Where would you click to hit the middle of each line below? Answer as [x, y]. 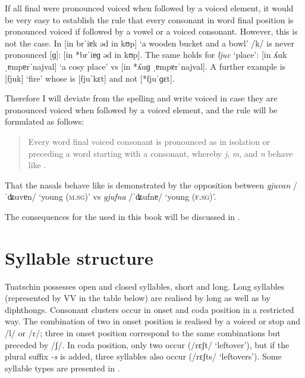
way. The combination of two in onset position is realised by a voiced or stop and [153, 321]
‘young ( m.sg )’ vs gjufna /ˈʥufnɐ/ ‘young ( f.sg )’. [128, 196]
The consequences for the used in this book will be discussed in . [122, 216]
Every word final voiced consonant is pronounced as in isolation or [149, 141]
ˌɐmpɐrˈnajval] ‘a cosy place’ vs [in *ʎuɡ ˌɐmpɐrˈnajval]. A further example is [145, 66]
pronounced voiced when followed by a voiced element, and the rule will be [141, 109]
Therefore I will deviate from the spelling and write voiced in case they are [141, 98]
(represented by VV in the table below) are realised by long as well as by [138, 298]
